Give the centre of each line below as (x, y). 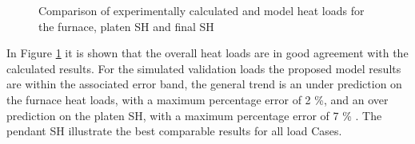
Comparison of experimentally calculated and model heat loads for (202, 10)
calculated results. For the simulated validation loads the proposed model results (204, 68)
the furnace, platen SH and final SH (126, 26)
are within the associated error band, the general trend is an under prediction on (204, 84)
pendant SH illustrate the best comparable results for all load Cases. (174, 131)
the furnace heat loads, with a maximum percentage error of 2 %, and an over (198, 99)
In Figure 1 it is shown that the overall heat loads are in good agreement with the (207, 53)
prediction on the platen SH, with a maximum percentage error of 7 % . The (194, 115)
